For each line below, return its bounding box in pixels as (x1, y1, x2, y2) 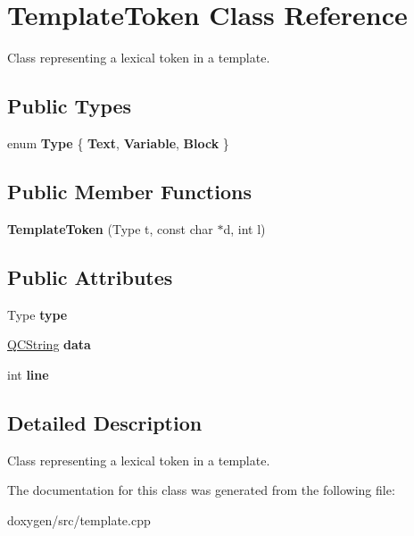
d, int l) (223, 219, 266, 238)
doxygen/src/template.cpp (7, 510, 151, 529)
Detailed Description (7, 408, 203, 436)
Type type (7, 305, 68, 323)
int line (7, 364, 49, 383)
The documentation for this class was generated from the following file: (7, 481, 395, 499)
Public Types (7, 92, 132, 120)
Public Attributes (7, 263, 173, 290)
